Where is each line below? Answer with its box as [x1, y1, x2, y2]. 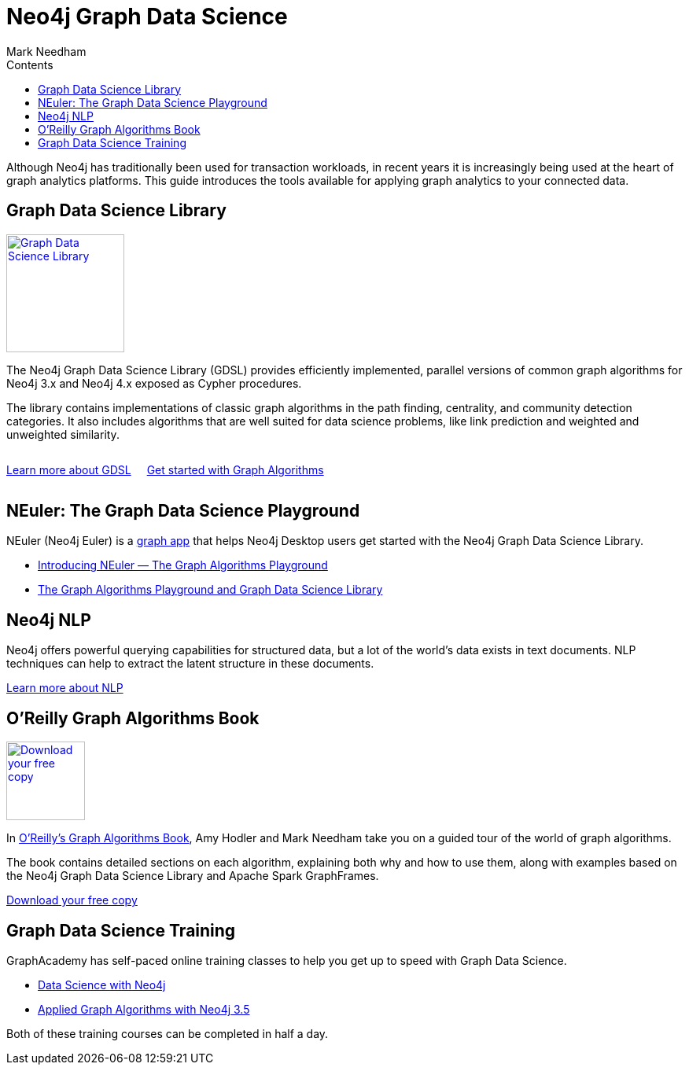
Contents [6, 57, 53, 72]
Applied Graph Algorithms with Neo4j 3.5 [38, 1002, 250, 1016]
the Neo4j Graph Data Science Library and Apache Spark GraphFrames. [6, 869, 379, 883]
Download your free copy [6, 893, 138, 907]
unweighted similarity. [6, 427, 120, 441]
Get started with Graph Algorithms [146, 462, 324, 477]
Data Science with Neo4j [38, 977, 166, 992]
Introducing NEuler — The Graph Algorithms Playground [38, 558, 328, 572]
